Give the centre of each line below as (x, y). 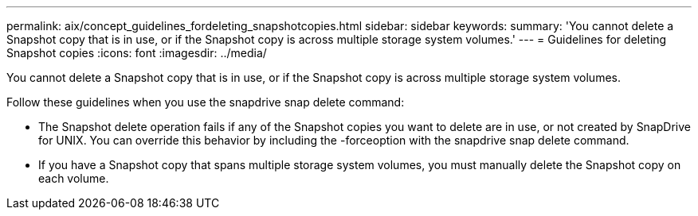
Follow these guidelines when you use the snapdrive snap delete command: (206, 102)
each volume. (74, 178)
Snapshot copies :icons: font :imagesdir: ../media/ (137, 53)
